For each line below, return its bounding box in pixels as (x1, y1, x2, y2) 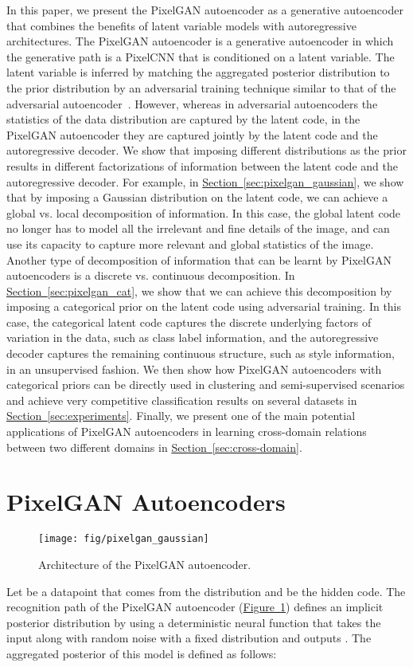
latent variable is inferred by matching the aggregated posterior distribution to (6, 64, 390, 80)
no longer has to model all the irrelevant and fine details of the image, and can (6, 220, 390, 237)
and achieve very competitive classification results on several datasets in (6, 391, 357, 408)
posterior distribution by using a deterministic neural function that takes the (6, 614, 381, 630)
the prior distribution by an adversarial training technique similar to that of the (6, 79, 396, 96)
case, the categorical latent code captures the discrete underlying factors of (6, 313, 372, 330)
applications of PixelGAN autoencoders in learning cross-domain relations (6, 423, 367, 440)
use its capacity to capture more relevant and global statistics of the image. (6, 235, 374, 252)
